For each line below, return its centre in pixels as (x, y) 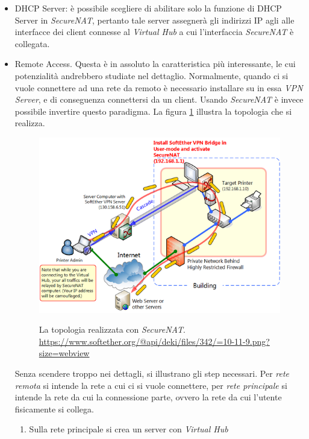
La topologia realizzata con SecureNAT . (112, 329)
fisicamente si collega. (54, 409)
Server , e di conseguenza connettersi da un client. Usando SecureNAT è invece (159, 99)
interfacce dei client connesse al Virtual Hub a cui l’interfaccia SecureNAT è (154, 32)
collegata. (32, 43)
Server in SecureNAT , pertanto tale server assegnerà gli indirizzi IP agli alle (154, 20)
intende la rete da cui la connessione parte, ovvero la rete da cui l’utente (148, 397)
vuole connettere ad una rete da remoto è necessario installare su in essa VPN (159, 87)
